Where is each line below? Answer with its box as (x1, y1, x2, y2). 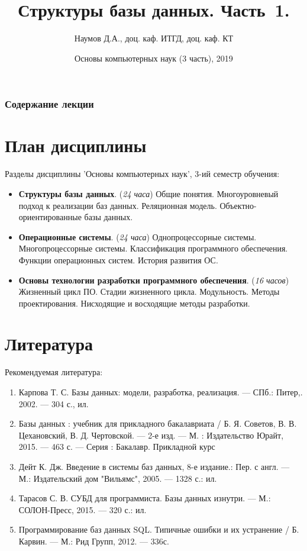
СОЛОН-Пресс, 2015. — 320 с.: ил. (18, 503, 147, 515)
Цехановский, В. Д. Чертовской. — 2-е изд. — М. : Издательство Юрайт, (18, 428, 284, 441)
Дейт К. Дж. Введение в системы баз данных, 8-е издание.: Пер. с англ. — (18, 460, 290, 472)
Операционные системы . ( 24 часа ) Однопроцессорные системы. (18, 230, 257, 243)
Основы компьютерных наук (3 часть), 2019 (75, 51, 233, 64)
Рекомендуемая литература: (5, 366, 103, 378)
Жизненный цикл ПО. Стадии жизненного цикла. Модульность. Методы (18, 285, 280, 298)
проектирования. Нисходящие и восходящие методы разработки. (18, 297, 250, 309)
